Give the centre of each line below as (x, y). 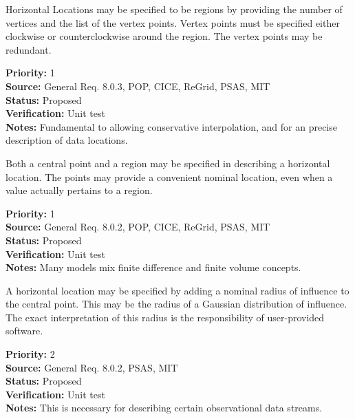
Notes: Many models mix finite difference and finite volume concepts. (153, 267)
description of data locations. (67, 140)
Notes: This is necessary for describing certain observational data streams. (164, 408)
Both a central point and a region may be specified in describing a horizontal (168, 163)
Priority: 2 (30, 354)
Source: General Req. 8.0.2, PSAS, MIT (92, 367)
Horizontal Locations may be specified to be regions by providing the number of (174, 9)
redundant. (29, 49)
